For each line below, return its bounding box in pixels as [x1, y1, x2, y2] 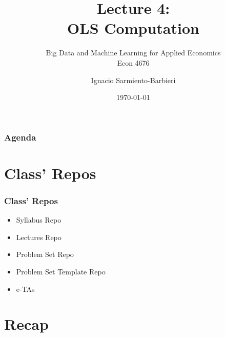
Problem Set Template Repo [16, 266, 106, 276]
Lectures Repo [16, 231, 62, 242]
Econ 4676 [117, 57, 150, 68]
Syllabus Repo [16, 214, 62, 225]
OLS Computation [67, 17, 199, 38]
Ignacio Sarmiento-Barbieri [91, 74, 176, 85]
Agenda [4, 130, 36, 143]
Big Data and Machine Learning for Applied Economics [46, 47, 221, 58]
